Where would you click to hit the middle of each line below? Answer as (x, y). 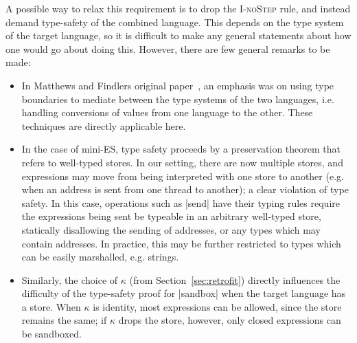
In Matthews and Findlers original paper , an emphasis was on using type (178, 85)
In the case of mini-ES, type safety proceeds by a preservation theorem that (181, 149)
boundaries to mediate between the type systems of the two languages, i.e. (178, 99)
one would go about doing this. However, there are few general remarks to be (168, 48)
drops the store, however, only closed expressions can (230, 320)
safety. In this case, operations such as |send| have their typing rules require (181, 202)
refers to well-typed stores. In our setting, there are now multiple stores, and (182, 162)
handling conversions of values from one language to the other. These (167, 112)
